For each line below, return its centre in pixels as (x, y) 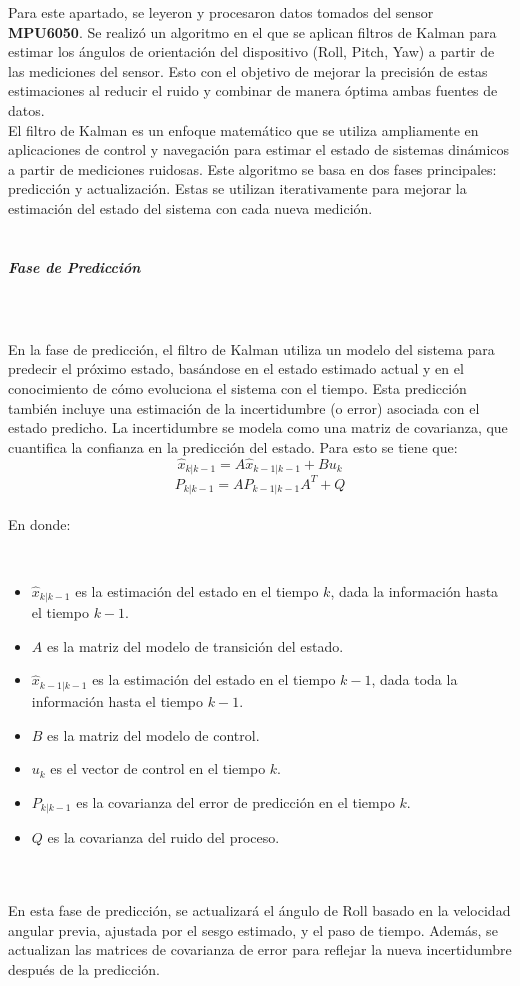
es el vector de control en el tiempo (158, 768)
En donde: (39, 523)
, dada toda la (414, 679)
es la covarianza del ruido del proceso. (163, 837)
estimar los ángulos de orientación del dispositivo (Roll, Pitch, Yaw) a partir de (251, 51)
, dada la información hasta (414, 590)
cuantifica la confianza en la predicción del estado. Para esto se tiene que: (233, 446)
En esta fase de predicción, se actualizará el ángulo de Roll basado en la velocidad (259, 909)
